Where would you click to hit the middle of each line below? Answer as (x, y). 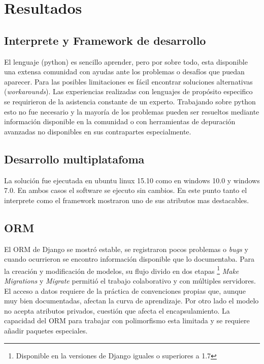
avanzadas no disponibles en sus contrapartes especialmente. (98, 131)
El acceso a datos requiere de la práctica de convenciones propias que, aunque (125, 290)
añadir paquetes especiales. (46, 330)
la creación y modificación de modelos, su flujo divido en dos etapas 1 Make (122, 270)
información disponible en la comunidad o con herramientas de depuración (120, 121)
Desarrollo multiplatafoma (74, 159)
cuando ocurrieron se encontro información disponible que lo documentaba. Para (129, 259)
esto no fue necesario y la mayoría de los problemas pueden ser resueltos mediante (132, 111)
